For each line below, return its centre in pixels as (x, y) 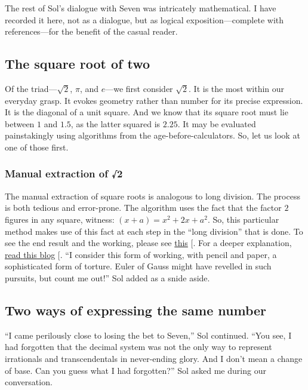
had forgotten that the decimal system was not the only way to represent (138, 347)
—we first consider (139, 88)
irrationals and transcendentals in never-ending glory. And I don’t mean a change (154, 358)
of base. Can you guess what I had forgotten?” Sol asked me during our (135, 370)
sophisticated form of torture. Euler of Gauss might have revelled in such (138, 266)
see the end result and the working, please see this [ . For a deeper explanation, (148, 243)
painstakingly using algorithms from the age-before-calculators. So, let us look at (153, 135)
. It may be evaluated (217, 123)
